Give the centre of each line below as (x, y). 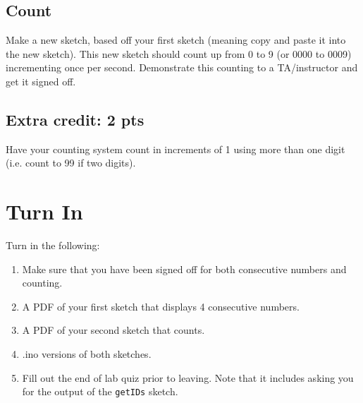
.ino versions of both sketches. (87, 354)
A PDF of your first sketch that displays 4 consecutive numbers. (161, 306)
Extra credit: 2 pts (75, 119)
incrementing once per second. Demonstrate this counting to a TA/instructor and (182, 67)
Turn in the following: (53, 245)
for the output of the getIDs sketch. (100, 391)
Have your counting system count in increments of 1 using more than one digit (176, 149)
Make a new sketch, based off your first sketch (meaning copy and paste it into (176, 40)
